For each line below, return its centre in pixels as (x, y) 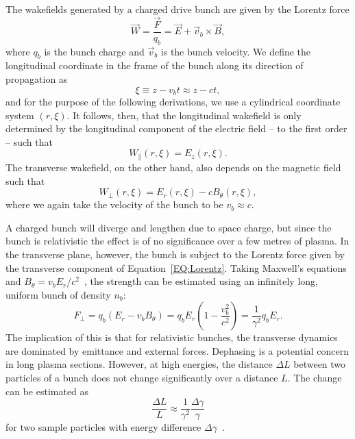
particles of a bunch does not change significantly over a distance (142, 378)
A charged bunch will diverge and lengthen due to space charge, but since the (169, 227)
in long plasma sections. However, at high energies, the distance (139, 364)
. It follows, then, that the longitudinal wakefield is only (184, 115)
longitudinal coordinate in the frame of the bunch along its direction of (155, 65)
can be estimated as (47, 391)
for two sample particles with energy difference (103, 427)
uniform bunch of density (58, 294)
